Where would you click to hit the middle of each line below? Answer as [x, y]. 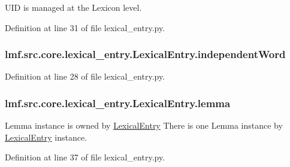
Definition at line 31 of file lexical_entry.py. [85, 27]
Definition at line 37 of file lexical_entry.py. [85, 157]
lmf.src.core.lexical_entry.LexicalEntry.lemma [118, 103]
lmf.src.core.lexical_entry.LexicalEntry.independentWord [145, 54]
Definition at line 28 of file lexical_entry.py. [85, 76]
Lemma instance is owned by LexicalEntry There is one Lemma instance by [144, 125]
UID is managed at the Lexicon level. [73, 7]
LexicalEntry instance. [46, 137]
